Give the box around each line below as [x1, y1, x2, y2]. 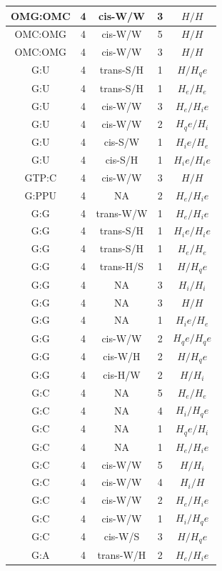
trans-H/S [99, 259, 144, 274]
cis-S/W [104, 134, 140, 149]
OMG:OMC [11, 8, 71, 23]
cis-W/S [104, 529, 140, 544]
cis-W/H [103, 349, 141, 364]
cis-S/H [105, 152, 138, 167]
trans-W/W [96, 205, 148, 220]
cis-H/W [103, 367, 141, 382]
